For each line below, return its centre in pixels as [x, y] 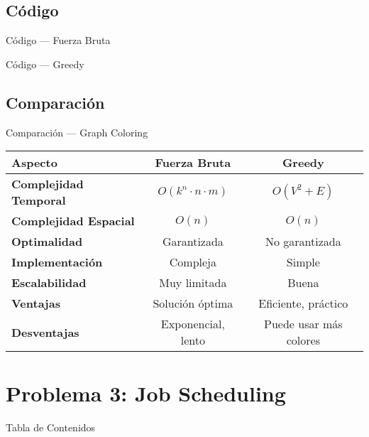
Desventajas [45, 332]
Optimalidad [47, 242]
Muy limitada [193, 283]
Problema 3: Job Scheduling [146, 393]
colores [303, 340]
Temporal [39, 200]
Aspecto [34, 163]
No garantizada [303, 242]
